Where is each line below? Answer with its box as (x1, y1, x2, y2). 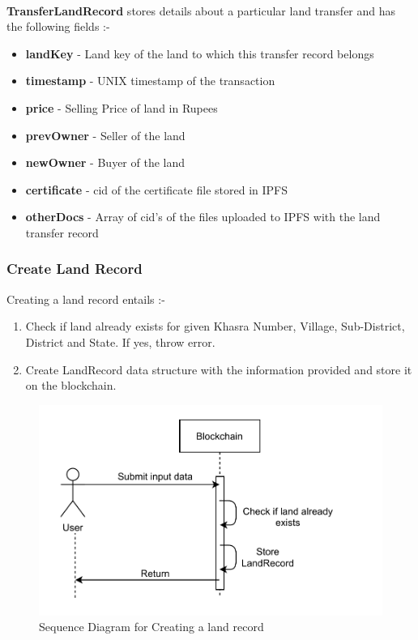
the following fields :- (6, 18, 110, 35)
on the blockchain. (25, 377, 117, 394)
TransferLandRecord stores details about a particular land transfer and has (6, 2, 396, 19)
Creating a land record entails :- (6, 290, 165, 307)
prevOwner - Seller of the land (25, 126, 186, 143)
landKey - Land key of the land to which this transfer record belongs (25, 45, 374, 62)
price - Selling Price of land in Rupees (25, 99, 218, 116)
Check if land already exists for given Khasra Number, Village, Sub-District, (25, 318, 405, 335)
